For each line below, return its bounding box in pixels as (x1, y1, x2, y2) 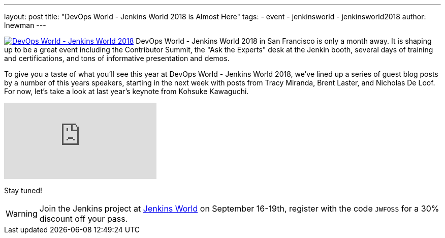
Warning (6, 209, 38, 219)
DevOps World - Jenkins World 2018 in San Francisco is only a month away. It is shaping (136, 37, 432, 45)
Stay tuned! (4, 186, 42, 195)
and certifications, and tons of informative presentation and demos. (4, 54, 230, 63)
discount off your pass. (39, 214, 128, 224)
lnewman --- (4, 21, 46, 29)
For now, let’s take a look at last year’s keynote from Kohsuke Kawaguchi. (4, 87, 249, 96)
